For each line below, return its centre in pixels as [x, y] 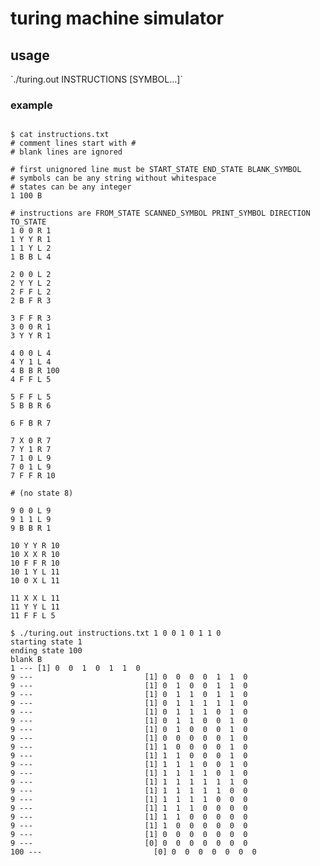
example [31, 105]
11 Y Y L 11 [35, 607]
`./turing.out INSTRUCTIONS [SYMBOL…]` [96, 79]
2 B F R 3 [31, 301]
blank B [26, 660]
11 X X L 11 [35, 598]
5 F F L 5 [31, 397]
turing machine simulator [117, 18]
